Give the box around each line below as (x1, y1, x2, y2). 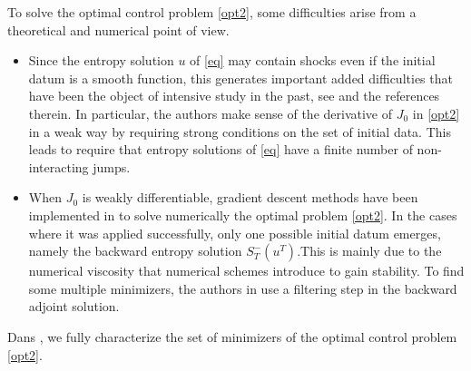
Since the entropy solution (28, 51, 174, 70)
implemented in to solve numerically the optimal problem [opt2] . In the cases (28, 205, 457, 224)
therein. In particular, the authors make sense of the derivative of (28, 103, 392, 122)
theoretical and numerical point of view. (7, 20, 230, 39)
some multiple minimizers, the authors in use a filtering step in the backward (28, 278, 457, 298)
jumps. (93, 157, 131, 176)
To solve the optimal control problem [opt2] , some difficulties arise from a (7, 3, 417, 21)
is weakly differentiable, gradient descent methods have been (82, 188, 418, 207)
